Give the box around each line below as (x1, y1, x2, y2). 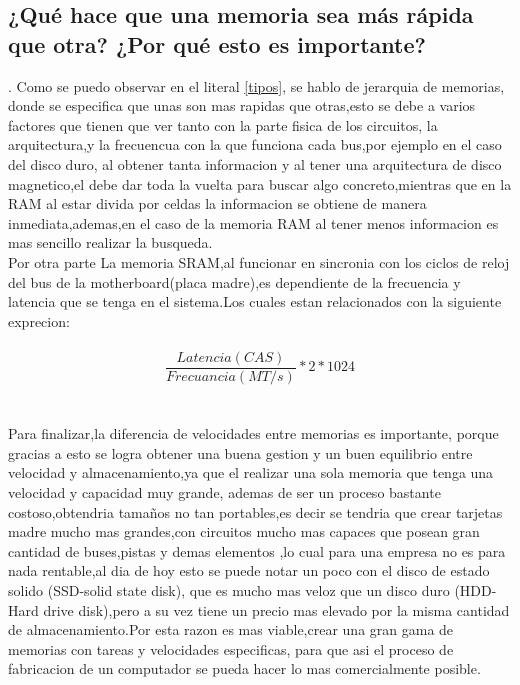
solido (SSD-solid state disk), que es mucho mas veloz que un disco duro (8, 579, 450, 600)
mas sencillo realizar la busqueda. (8, 232, 213, 253)
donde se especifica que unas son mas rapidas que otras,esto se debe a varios (8, 95, 476, 116)
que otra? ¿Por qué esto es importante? (8, 28, 426, 59)
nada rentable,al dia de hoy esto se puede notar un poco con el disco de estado (8, 560, 490, 581)
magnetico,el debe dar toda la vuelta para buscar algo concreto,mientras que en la (8, 173, 512, 194)
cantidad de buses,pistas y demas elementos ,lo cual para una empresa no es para (8, 540, 506, 561)
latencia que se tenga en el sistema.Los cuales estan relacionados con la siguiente (8, 291, 502, 312)
